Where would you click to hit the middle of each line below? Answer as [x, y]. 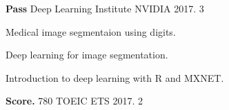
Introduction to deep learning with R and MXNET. [115, 77]
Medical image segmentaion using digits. [91, 31]
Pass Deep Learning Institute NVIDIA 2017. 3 [105, 8]
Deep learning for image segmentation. [87, 55]
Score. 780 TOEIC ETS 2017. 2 [74, 101]
